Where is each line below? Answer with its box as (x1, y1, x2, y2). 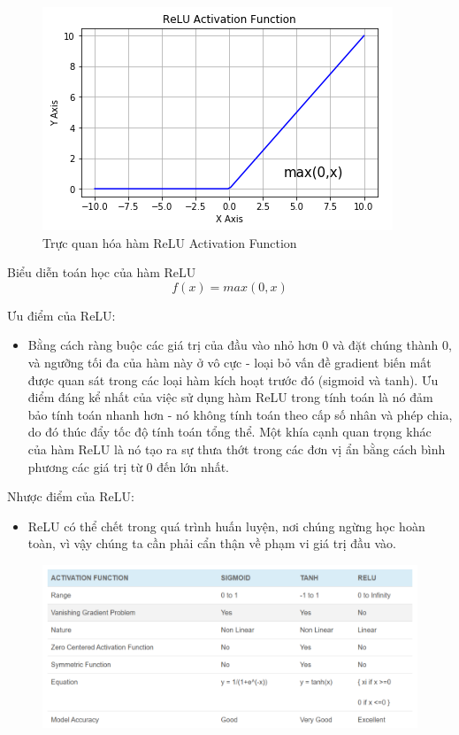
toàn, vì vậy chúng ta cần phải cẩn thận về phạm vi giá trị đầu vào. (27, 534, 396, 553)
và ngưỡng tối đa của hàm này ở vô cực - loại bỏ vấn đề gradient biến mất (27, 352, 432, 371)
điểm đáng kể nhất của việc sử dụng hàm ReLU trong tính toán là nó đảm (27, 388, 433, 406)
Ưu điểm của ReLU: (7, 306, 116, 324)
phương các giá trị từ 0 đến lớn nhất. (27, 457, 229, 476)
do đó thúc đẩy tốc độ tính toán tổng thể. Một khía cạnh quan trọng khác (27, 422, 432, 441)
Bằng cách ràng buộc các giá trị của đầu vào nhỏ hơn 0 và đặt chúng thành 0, (27, 336, 452, 354)
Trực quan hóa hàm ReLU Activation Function (42, 233, 297, 251)
